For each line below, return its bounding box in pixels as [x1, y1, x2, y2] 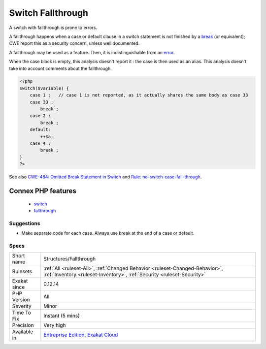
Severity [12, 303, 32, 310]
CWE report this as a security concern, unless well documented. [9, 40, 140, 46]
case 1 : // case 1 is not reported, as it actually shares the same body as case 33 [30, 93, 248, 98]
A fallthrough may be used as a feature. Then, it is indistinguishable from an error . [9, 49, 175, 55]
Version [12, 296, 30, 303]
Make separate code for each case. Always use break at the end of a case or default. [21, 230, 195, 236]
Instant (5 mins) [43, 313, 80, 319]
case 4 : [30, 141, 51, 146]
